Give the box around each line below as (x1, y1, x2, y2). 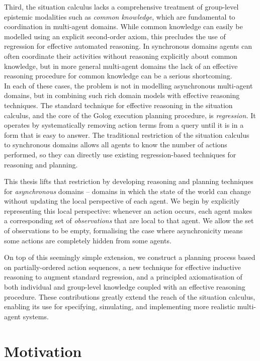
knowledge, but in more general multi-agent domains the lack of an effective (4, 60, 238, 71)
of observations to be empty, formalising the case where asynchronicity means (4, 225, 243, 236)
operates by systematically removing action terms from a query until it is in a (4, 120, 244, 130)
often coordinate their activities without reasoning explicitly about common (4, 50, 237, 61)
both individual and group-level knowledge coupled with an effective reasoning (4, 282, 245, 292)
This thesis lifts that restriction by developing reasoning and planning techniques (4, 176, 253, 187)
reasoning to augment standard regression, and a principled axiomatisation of (4, 272, 242, 282)
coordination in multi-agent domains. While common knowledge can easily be (4, 21, 243, 32)
